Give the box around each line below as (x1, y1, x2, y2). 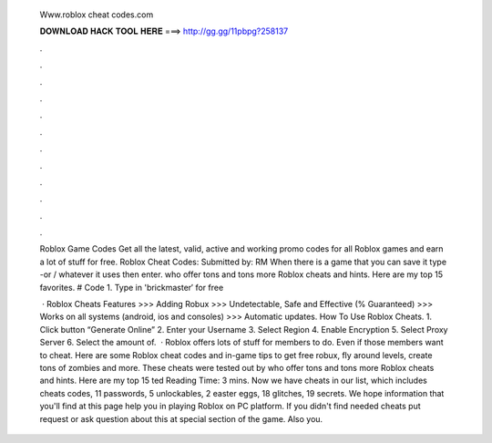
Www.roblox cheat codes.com (39, 9, 154, 20)
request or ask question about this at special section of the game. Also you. (39, 413, 323, 424)
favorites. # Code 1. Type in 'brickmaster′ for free (39, 282, 224, 293)
